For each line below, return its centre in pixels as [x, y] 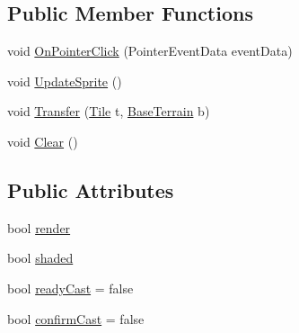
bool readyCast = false [70, 288]
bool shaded [40, 258]
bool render [39, 227]
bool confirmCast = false [76, 318]
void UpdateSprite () [65, 81]
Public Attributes [91, 189]
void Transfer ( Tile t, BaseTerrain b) [109, 111]
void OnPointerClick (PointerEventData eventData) [150, 51]
